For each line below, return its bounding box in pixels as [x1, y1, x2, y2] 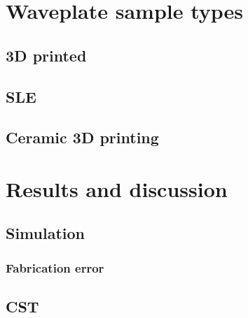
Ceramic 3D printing [6, 127, 159, 148]
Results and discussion [6, 174, 228, 203]
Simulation [6, 222, 85, 244]
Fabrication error [6, 259, 104, 276]
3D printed [6, 44, 87, 66]
